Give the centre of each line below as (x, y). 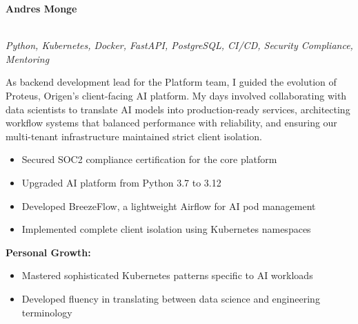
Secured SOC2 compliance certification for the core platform (149, 159)
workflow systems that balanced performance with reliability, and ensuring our (171, 123)
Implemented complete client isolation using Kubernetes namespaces (166, 229)
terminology (47, 312)
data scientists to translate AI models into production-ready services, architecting (178, 109)
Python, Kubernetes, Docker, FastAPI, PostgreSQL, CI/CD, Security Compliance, (179, 45)
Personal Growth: (48, 252)
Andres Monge (41, 8)
